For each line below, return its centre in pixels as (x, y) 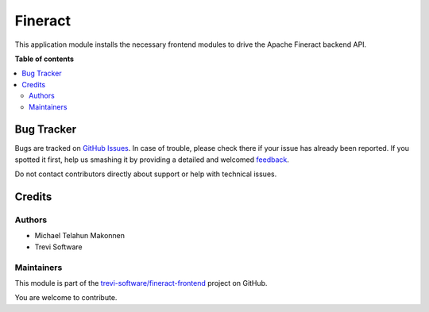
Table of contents (44, 59)
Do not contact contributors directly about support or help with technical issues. (146, 174)
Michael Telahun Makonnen (80, 236)
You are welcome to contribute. (66, 298)
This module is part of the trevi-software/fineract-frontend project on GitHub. (141, 283)
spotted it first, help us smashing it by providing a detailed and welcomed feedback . (152, 160)
